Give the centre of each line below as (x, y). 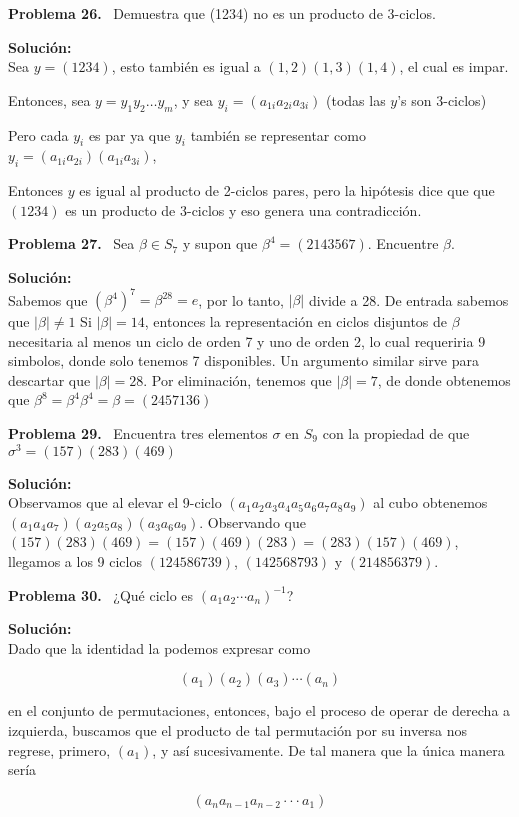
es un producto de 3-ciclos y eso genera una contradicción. (243, 209)
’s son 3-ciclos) (442, 99)
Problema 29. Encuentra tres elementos (138, 433)
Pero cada (38, 134)
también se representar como (278, 134)
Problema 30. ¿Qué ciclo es (101, 594)
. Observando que (252, 521)
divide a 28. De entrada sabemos (408, 299)
